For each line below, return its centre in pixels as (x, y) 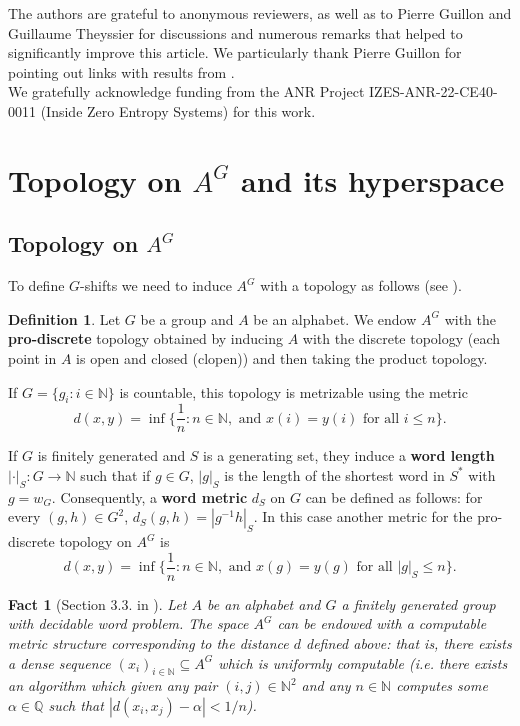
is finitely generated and (111, 455)
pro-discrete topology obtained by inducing (145, 338)
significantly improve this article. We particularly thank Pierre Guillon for (235, 52)
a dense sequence (59, 662)
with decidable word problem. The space (128, 623)
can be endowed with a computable (382, 623)
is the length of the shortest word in (334, 474)
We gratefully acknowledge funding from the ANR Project (186, 91)
